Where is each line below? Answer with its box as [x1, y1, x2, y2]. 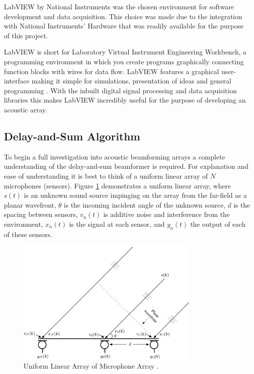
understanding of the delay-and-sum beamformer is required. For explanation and [4, 161, 249, 171]
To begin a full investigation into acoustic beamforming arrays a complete [4, 151, 225, 161]
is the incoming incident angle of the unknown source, [64, 199, 226, 210]
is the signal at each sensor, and [69, 218, 165, 229]
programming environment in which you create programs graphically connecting [4, 56, 244, 66]
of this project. [4, 30, 48, 40]
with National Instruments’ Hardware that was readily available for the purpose [4, 21, 244, 31]
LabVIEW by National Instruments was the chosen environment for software [4, 1, 234, 11]
